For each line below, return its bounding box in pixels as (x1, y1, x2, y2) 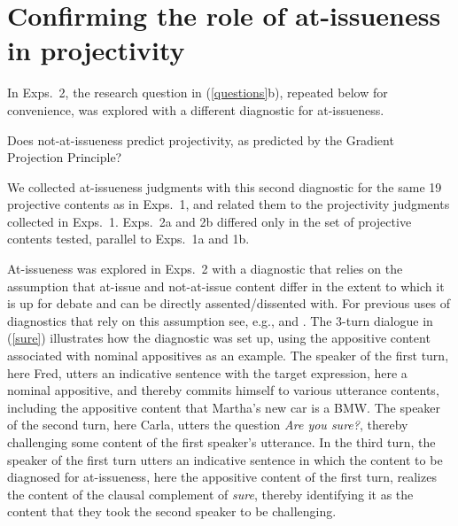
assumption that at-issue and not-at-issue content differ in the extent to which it (7, 276, 445, 295)
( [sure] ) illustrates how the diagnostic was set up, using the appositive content (7, 329, 431, 347)
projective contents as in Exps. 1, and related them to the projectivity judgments (7, 195, 450, 213)
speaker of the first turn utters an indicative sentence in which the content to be (7, 450, 443, 468)
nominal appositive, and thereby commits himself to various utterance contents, (7, 381, 439, 399)
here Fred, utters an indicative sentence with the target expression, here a (7, 363, 408, 382)
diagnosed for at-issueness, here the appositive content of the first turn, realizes (7, 468, 437, 486)
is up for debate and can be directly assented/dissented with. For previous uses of (7, 294, 450, 313)
